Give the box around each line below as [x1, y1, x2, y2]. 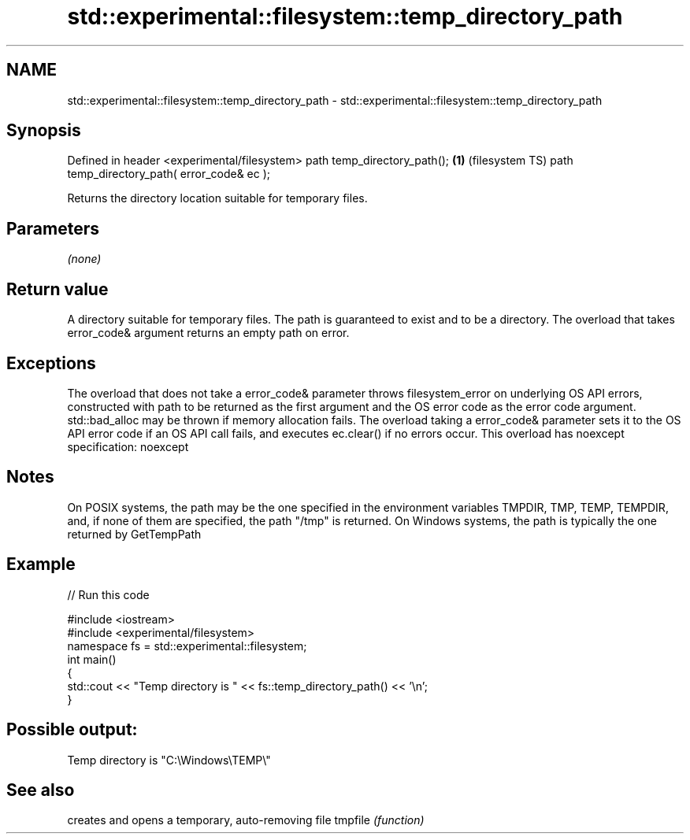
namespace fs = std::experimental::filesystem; [67, 638, 307, 653]
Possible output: [6, 720, 138, 740]
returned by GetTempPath [67, 527, 202, 541]
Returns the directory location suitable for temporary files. [67, 191, 368, 205]
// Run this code [67, 587, 150, 601]
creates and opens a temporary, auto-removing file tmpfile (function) [67, 813, 425, 827]
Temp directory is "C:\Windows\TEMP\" [67, 753, 271, 767]
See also [6, 779, 75, 800]
